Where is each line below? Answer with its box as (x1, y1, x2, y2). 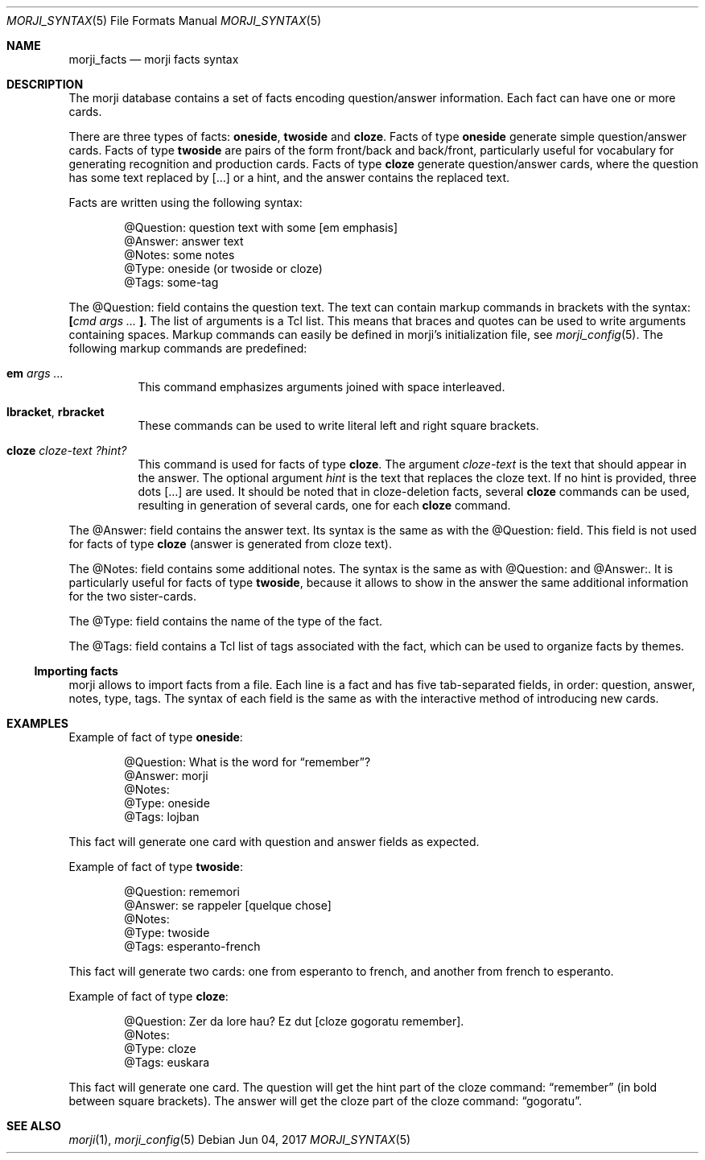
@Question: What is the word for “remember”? (124, 755, 371, 769)
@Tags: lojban (124, 810, 200, 824)
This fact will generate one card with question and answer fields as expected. (68, 835, 480, 848)
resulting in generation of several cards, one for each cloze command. (138, 498, 511, 512)
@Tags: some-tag (124, 275, 219, 289)
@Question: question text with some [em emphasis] (124, 221, 398, 234)
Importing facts (34, 664, 118, 678)
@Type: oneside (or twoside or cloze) (124, 262, 323, 275)
